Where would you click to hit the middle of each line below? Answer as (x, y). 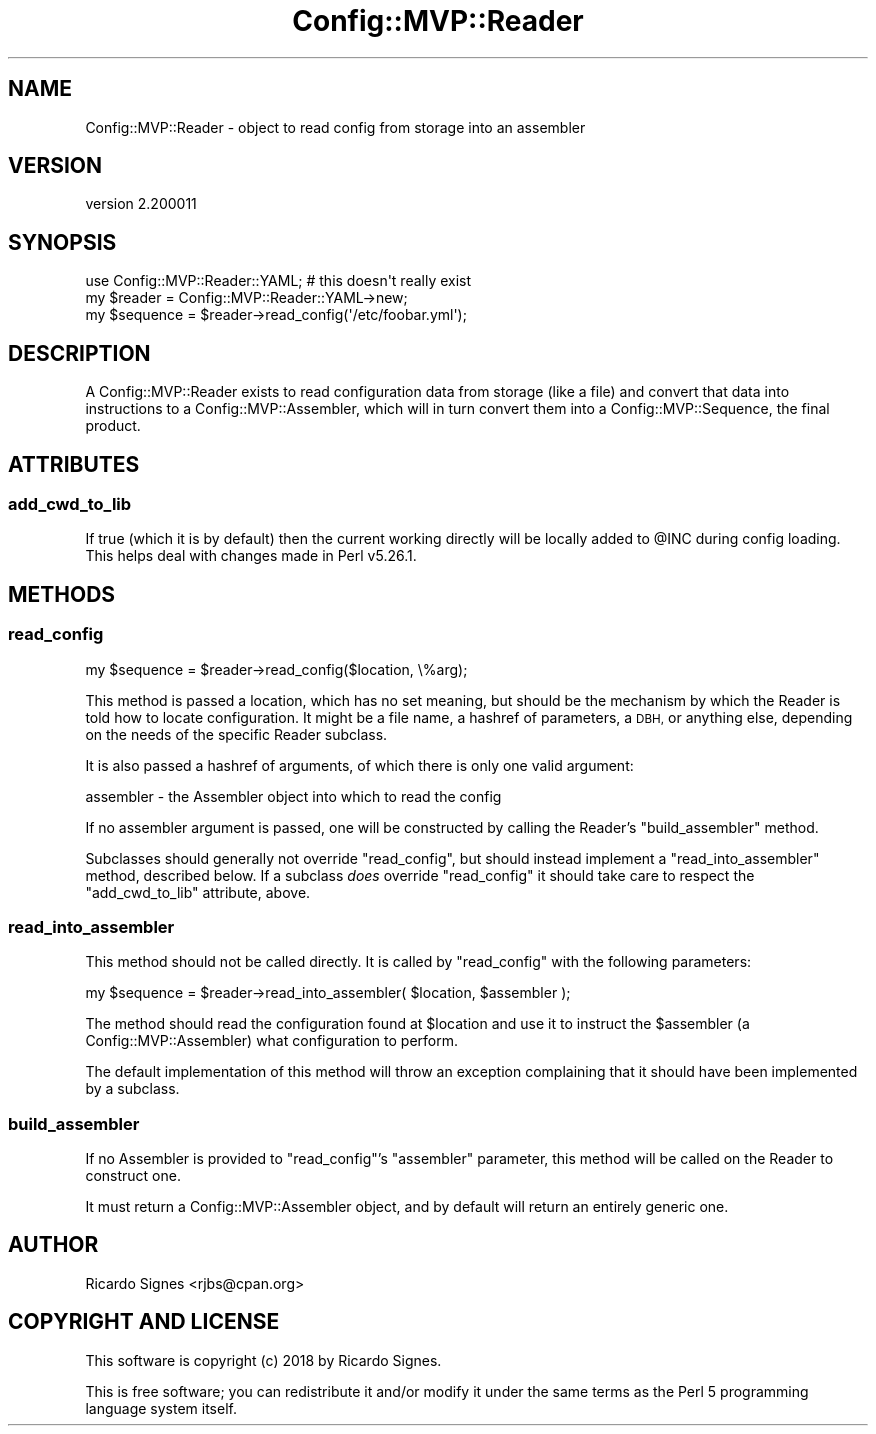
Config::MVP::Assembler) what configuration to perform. (271, 1041)
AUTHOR (53, 1245)
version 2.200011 (141, 204)
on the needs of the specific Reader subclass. (236, 734)
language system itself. (161, 1408)
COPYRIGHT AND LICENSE (144, 1322)
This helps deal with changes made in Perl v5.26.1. (251, 556)
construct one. (133, 1176)
